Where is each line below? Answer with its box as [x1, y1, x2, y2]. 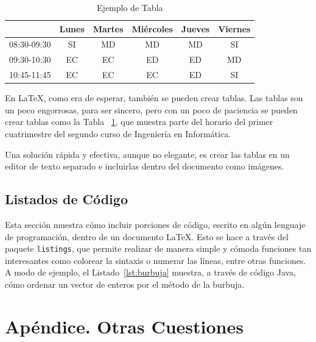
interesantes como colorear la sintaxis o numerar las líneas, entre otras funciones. [5, 254, 306, 266]
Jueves [181, 22, 210, 35]
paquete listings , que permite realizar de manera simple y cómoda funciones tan [5, 242, 312, 255]
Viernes [218, 22, 251, 35]
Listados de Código [5, 190, 128, 208]
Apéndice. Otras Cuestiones [5, 313, 244, 338]
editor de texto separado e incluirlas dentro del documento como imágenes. [5, 160, 284, 173]
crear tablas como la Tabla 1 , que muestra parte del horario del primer [5, 115, 273, 128]
